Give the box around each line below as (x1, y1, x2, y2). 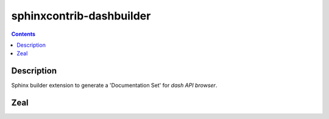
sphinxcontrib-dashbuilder (11, 9, 151, 22)
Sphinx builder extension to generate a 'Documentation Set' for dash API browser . (11, 82, 218, 89)
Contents (11, 30, 36, 38)
